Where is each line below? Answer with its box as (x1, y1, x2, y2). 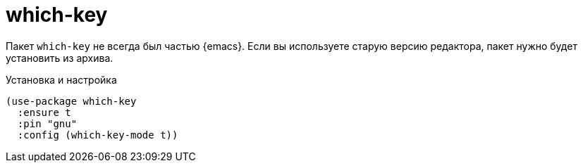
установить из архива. (6, 51, 113, 64)
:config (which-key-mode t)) (17, 129, 178, 141)
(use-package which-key (6, 95, 137, 107)
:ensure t (17, 106, 71, 118)
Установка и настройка (6, 73, 117, 86)
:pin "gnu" (17, 117, 78, 129)
